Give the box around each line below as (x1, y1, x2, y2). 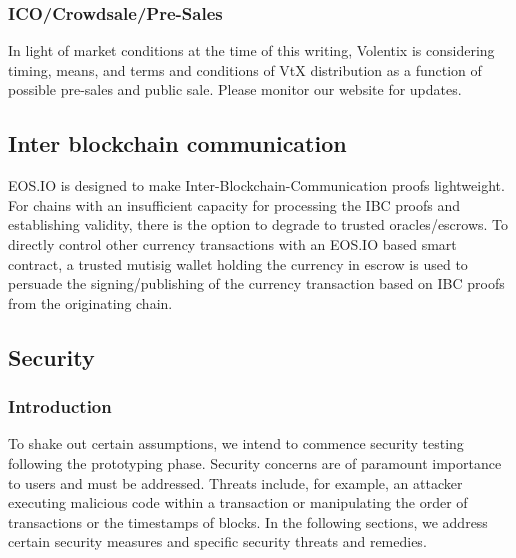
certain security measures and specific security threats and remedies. (8, 531, 427, 552)
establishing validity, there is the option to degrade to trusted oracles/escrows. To (8, 214, 509, 235)
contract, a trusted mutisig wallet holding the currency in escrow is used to (8, 253, 468, 274)
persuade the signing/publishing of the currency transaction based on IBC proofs (8, 273, 505, 294)
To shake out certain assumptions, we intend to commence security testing (8, 433, 464, 454)
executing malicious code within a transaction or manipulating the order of (8, 492, 468, 513)
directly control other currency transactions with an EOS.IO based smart (8, 233, 457, 254)
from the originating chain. (8, 292, 173, 313)
